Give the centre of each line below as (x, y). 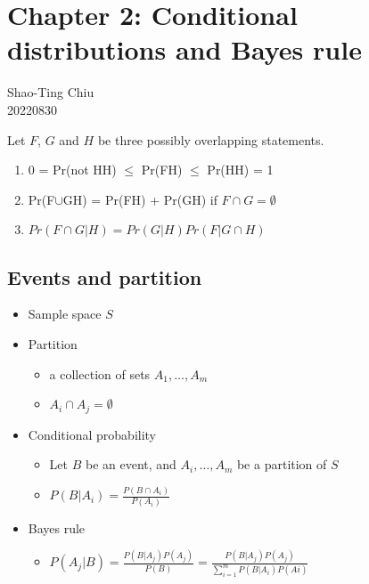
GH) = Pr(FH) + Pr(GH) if (140, 199)
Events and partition (105, 276)
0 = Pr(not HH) (72, 170)
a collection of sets (100, 373)
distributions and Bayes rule (184, 49)
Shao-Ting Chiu (51, 92)
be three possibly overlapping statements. (211, 139)
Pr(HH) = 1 (240, 170)
